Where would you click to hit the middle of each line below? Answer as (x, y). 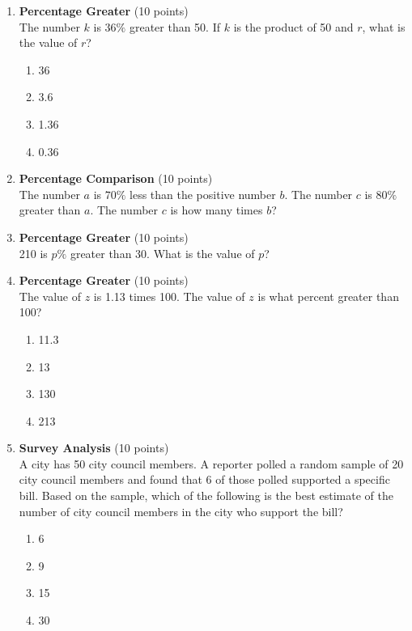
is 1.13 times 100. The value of (169, 296)
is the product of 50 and (293, 26)
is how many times (217, 210)
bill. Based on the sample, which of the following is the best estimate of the (206, 495)
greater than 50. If (175, 26)
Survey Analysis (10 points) (94, 448)
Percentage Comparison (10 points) (116, 178)
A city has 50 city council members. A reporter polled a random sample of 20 (211, 463)
